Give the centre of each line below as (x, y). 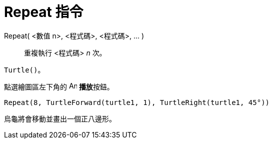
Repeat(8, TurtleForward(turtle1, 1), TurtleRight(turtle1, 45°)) (137, 102)
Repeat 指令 (44, 12)
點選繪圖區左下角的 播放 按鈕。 (59, 86)
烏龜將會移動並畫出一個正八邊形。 (60, 118)
